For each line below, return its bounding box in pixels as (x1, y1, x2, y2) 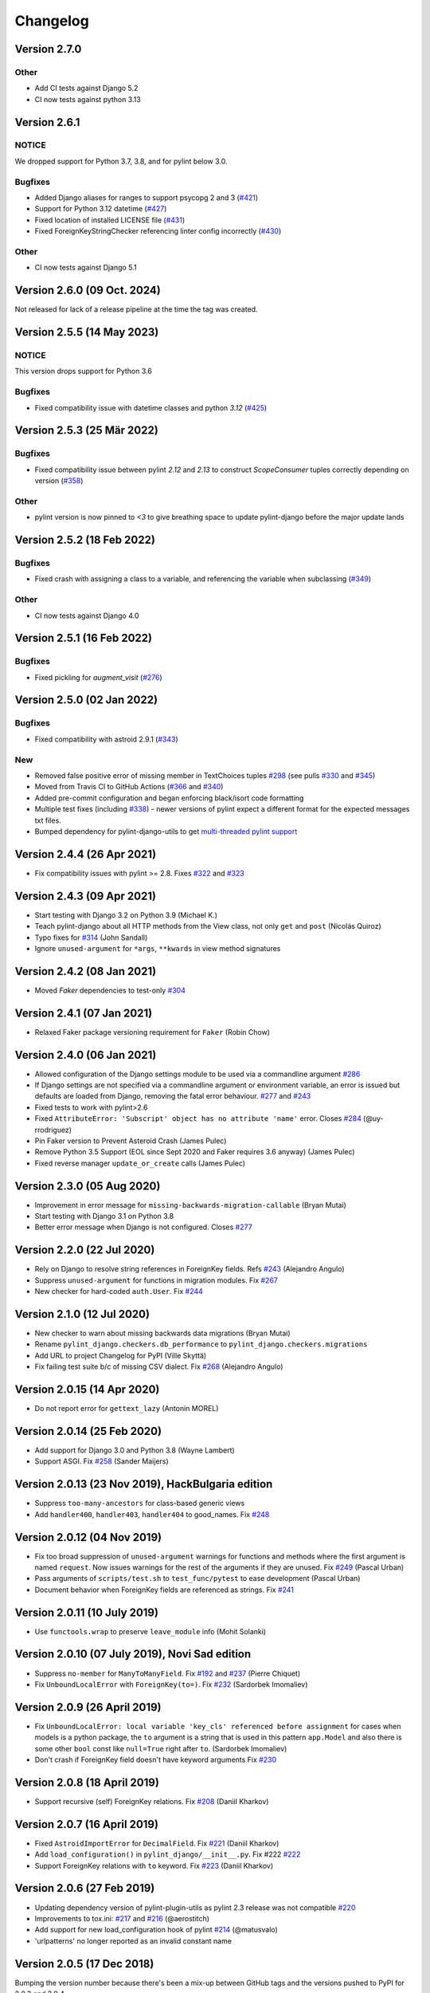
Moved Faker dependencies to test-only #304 (34, 985, 186, 995)
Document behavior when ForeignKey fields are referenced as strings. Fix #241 (34, 1585, 295, 1594)
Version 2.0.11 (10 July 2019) (14, 1606, 159, 1619)
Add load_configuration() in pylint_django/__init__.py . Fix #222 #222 (34, 1850, 301, 1859)
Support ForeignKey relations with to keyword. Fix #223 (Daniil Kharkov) (34, 1861, 274, 1870)
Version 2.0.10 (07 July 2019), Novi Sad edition (14, 1647, 252, 1661)
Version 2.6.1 (14, 116, 80, 129)
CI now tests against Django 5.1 (34, 263, 137, 273)
